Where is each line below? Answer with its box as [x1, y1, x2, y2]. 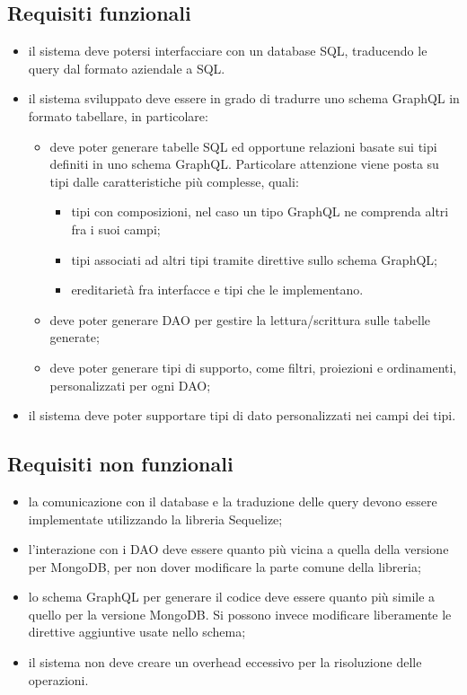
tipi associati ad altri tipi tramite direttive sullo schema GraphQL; [71, 250, 437, 268]
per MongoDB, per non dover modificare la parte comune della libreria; [28, 557, 421, 576]
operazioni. [28, 670, 89, 689]
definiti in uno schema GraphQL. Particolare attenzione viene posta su [49, 154, 439, 173]
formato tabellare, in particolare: [28, 106, 208, 125]
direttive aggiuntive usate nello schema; [28, 622, 246, 641]
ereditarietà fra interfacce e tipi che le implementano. [71, 280, 364, 299]
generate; [49, 328, 100, 347]
